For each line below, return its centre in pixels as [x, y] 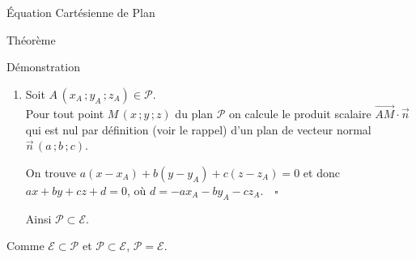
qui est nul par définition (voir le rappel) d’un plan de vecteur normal [198, 129]
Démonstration [43, 67]
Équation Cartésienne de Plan [81, 12]
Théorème [31, 39]
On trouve [51, 172]
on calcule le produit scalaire [300, 113]
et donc [321, 172]
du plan [194, 113]
